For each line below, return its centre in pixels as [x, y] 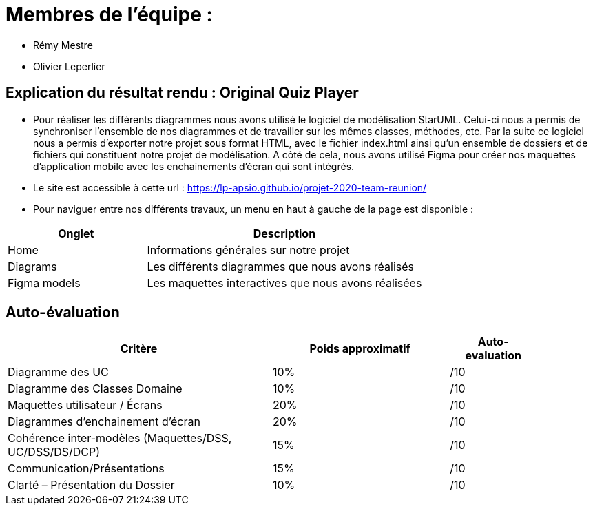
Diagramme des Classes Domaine [95, 389]
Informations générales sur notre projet [248, 250]
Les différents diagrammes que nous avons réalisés [281, 266]
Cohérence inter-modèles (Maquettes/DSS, [120, 438]
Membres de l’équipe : [109, 14]
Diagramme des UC [58, 372]
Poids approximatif [360, 349]
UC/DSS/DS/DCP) [54, 452]
